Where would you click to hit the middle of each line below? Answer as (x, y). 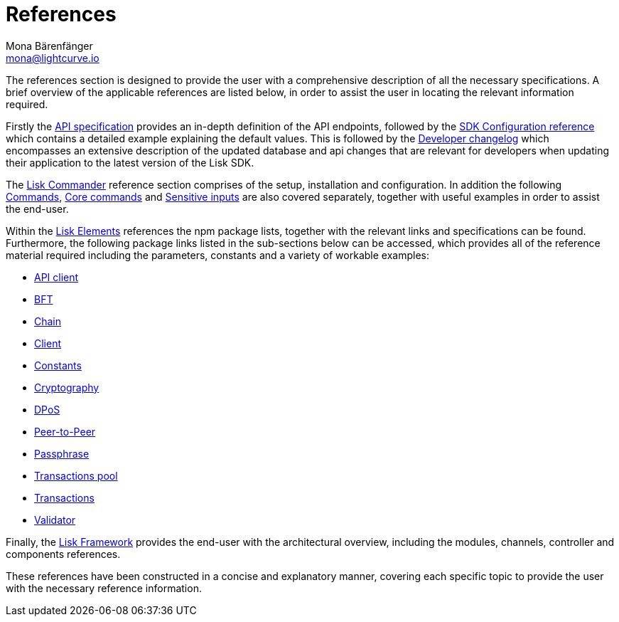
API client (56, 277)
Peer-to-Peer (65, 431)
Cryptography (67, 387)
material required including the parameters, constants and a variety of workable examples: (217, 255)
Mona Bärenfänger (49, 46)
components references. (63, 554)
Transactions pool (76, 475)
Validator (55, 520)
